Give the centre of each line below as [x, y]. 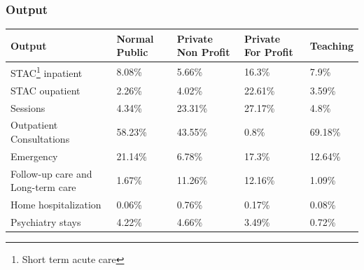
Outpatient [34, 125]
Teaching [331, 45]
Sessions [28, 107]
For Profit [268, 52]
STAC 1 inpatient [47, 72]
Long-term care [43, 187]
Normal [135, 38]
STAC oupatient [45, 90]
